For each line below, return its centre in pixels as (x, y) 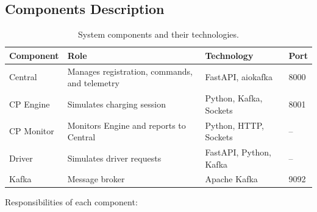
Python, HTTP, (234, 125)
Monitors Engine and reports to (126, 125)
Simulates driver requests (114, 158)
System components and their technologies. (158, 34)
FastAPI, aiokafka (239, 77)
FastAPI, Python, (238, 152)
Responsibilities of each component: (71, 202)
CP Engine (30, 104)
